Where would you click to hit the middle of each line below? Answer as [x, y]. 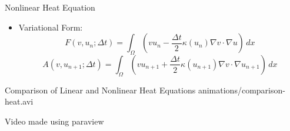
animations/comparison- [241, 90]
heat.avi [19, 101]
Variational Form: [51, 27]
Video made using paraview [54, 121]
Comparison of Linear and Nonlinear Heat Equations [100, 90]
